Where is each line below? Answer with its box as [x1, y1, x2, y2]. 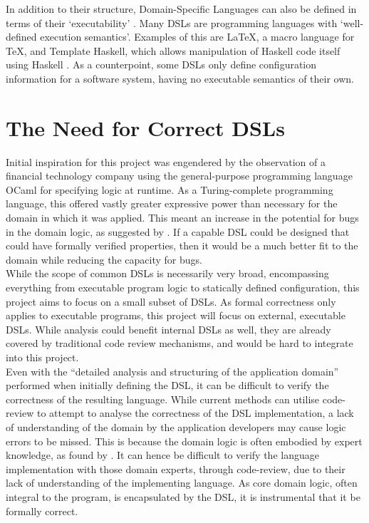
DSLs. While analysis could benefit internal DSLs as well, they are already [6, 321, 331, 336]
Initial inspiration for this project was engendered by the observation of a [6, 154, 326, 169]
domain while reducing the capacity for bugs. [6, 252, 202, 266]
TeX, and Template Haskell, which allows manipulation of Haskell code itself [6, 43, 341, 58]
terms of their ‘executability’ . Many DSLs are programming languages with [6, 15, 338, 30]
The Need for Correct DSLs [6, 113, 285, 142]
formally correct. [6, 503, 78, 518]
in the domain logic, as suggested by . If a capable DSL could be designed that [6, 224, 350, 239]
